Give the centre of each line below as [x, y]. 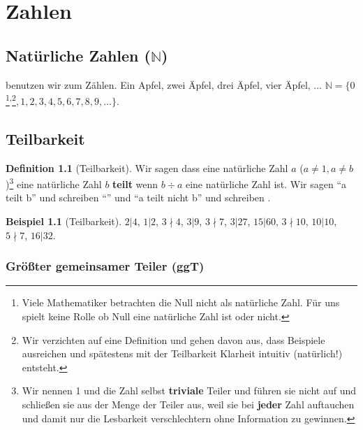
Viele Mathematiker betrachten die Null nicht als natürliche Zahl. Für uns [181, 302]
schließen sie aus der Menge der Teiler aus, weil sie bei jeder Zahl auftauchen [188, 404]
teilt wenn [135, 184]
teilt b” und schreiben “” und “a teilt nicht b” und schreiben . [138, 198]
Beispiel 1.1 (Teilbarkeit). [64, 221]
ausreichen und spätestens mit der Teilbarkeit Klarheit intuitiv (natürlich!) [182, 353]
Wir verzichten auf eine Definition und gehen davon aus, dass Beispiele [173, 339]
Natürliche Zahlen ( [78, 55]
